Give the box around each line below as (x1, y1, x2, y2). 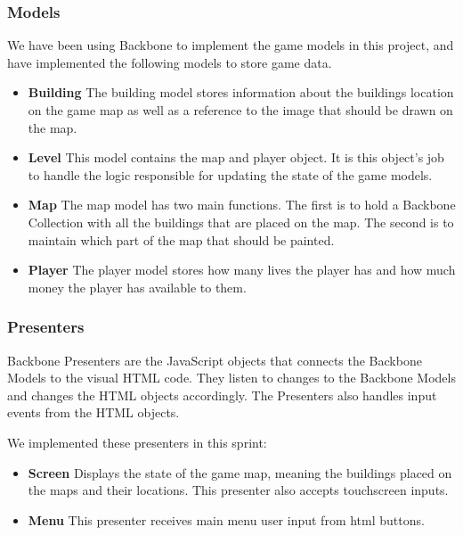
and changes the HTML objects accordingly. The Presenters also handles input (7, 385, 437, 404)
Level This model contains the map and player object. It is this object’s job (28, 148, 444, 167)
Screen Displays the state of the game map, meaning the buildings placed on (28, 463, 452, 481)
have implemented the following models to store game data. (7, 53, 332, 71)
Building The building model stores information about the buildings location (28, 83, 454, 102)
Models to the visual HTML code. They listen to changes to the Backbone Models (7, 368, 456, 387)
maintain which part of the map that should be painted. (28, 230, 335, 249)
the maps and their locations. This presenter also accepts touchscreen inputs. (28, 481, 449, 499)
